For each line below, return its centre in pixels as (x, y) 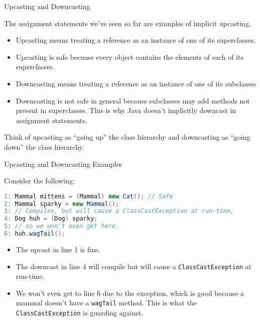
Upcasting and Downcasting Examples (63, 164)
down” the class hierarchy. (44, 146)
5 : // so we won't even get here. (62, 226)
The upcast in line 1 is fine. (58, 249)
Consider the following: (39, 181)
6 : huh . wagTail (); (35, 234)
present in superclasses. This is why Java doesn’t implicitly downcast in (126, 110)
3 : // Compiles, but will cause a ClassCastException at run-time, (119, 211)
